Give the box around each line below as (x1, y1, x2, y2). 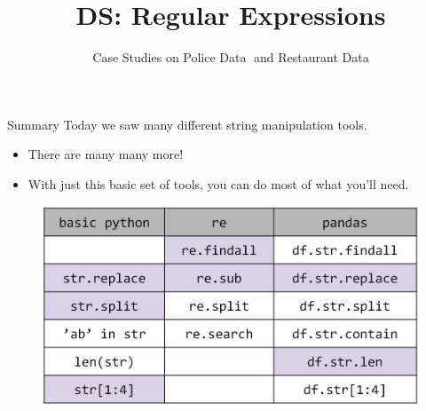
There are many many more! (28, 145, 184, 163)
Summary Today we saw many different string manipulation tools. (7, 115, 367, 133)
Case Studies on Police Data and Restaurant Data (92, 48, 369, 67)
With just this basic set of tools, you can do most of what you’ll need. (28, 174, 409, 193)
